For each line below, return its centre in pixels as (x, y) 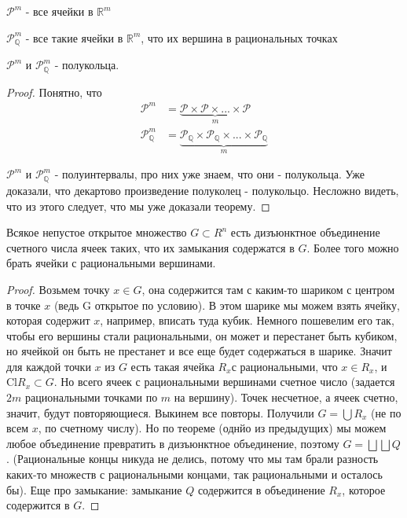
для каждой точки (49, 366)
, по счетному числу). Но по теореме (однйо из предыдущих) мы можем (212, 428)
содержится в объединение (261, 489)
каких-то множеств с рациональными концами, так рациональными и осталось (194, 474)
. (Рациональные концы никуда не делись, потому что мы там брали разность (192, 459)
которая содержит (48, 320)
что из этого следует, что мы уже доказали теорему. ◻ (138, 206)
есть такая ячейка (172, 366)
